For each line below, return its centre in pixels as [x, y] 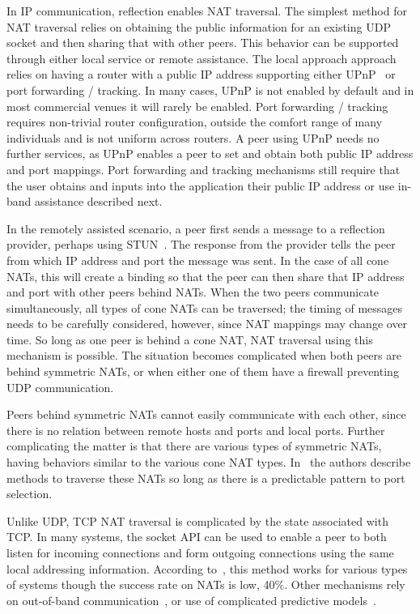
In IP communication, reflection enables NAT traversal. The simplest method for [207, 11]
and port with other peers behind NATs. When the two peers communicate [193, 292]
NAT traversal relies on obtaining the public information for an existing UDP [199, 26]
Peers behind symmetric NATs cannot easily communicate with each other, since [206, 414]
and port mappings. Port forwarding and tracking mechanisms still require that [204, 169]
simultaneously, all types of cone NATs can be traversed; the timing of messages [205, 307]
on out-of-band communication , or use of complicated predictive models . [191, 600]
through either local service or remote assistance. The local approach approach [202, 58]
